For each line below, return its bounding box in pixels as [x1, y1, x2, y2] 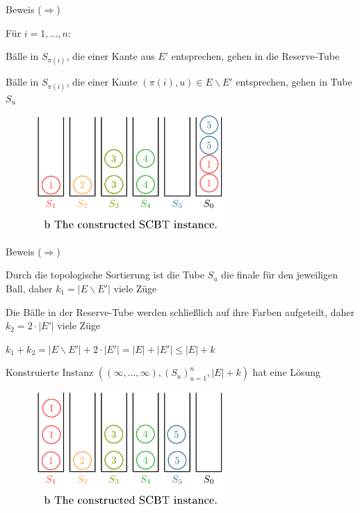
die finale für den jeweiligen [221, 267, 338, 282]
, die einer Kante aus [66, 49, 155, 63]
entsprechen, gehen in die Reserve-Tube [171, 49, 340, 63]
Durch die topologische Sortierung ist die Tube [6, 267, 204, 282]
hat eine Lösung [252, 365, 321, 379]
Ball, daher [6, 281, 53, 295]
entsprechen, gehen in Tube [236, 74, 352, 89]
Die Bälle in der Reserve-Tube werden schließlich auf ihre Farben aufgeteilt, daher [6, 304, 355, 319]
